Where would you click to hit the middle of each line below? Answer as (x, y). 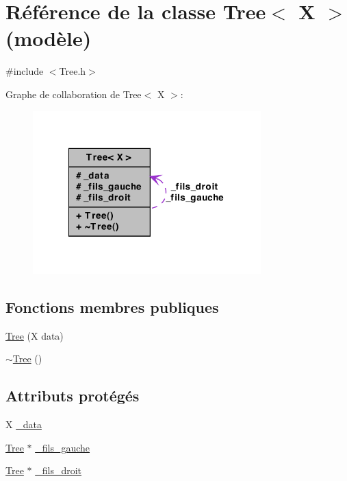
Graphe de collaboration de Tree (74, 94)
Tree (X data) (35, 335)
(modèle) (49, 38)
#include (25, 71)
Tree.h (73, 71)
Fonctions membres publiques (112, 306)
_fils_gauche (63, 447)
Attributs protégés (73, 396)
